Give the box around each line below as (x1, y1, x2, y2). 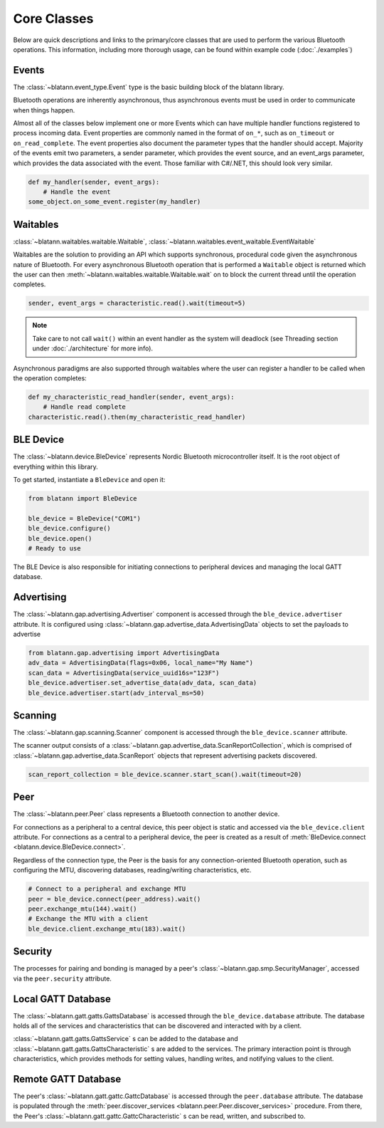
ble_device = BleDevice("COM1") (28, 514, 142, 523)
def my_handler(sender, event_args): (28, 178, 160, 186)
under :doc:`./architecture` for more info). (32, 344, 153, 352)
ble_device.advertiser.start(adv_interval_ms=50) (28, 689, 205, 697)
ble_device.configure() (28, 524, 112, 533)
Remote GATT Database (13, 1072, 122, 1085)
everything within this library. (13, 462, 99, 471)
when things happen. (13, 105, 75, 114)
